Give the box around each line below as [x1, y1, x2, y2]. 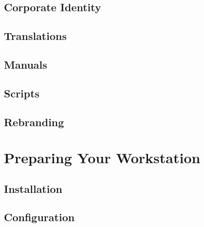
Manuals [4, 57, 47, 72]
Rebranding [4, 114, 64, 129]
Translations [4, 28, 67, 43]
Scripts [4, 85, 40, 100]
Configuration [4, 209, 75, 225]
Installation [4, 181, 62, 196]
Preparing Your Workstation [4, 148, 201, 168]
